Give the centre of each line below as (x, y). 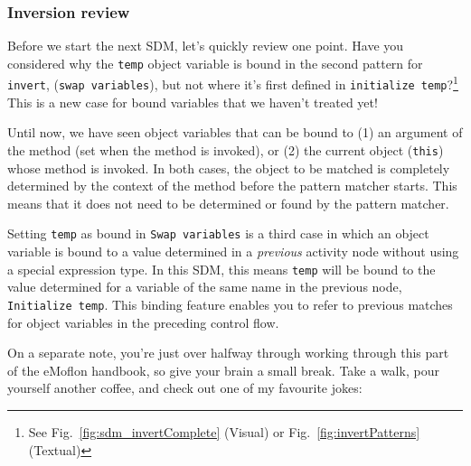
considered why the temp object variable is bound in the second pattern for (215, 63)
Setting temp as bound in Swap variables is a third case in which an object (218, 233)
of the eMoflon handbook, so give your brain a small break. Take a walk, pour (223, 370)
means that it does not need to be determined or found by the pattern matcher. (228, 203)
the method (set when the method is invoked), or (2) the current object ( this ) (226, 149)
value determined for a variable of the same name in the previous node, (205, 287)
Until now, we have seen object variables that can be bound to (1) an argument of (235, 132)
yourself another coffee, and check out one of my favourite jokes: (185, 388)
